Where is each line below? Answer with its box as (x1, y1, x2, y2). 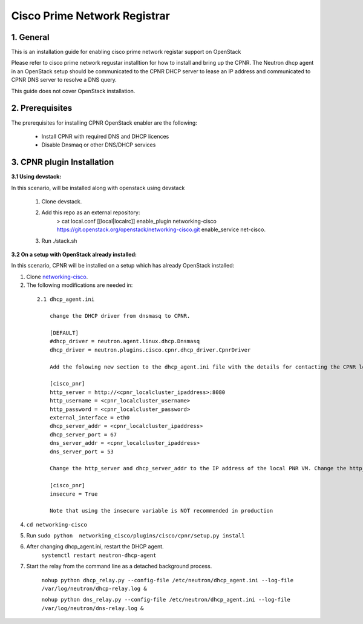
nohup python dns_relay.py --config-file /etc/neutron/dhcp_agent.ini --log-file (41, 596, 290, 603)
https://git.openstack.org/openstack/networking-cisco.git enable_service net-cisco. (56, 226, 266, 233)
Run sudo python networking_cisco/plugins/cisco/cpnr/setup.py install (26, 532, 245, 539)
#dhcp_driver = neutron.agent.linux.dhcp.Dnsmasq (49, 338, 200, 345)
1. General (11, 32, 50, 42)
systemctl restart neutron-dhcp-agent (41, 551, 157, 559)
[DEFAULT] (49, 330, 79, 337)
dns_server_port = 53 (49, 448, 114, 455)
